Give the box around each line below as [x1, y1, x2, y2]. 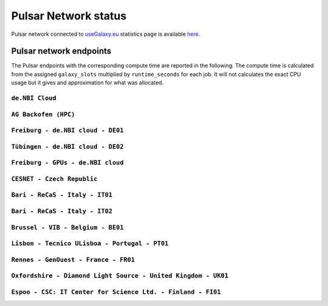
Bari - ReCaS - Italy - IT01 [11, 191, 112, 199]
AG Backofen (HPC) [11, 110, 75, 118]
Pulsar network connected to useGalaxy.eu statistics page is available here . [11, 30, 200, 38]
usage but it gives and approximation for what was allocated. [11, 79, 164, 86]
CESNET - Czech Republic [11, 175, 98, 183]
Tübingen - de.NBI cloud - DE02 [11, 143, 124, 151]
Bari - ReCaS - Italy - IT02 [11, 207, 112, 215]
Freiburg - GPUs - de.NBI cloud [11, 158, 124, 167]
